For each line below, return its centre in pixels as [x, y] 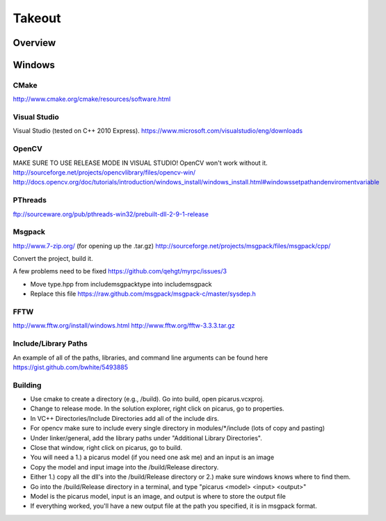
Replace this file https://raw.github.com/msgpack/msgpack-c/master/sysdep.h [143, 294]
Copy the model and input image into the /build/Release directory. [124, 467]
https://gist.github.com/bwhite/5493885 [71, 367]
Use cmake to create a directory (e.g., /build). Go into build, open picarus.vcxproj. [147, 399]
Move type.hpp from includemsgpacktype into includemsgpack [121, 284]
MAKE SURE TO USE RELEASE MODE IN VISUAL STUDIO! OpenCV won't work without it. [140, 163]
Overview [34, 43]
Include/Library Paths [50, 344]
